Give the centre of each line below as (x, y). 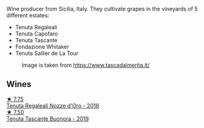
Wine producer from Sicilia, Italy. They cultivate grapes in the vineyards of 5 (102, 9)
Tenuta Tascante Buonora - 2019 (47, 118)
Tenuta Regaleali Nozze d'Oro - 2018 (53, 105)
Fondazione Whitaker (42, 47)
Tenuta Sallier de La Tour (47, 53)
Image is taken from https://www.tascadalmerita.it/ (86, 65)
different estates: (28, 15)
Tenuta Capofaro (36, 34)
